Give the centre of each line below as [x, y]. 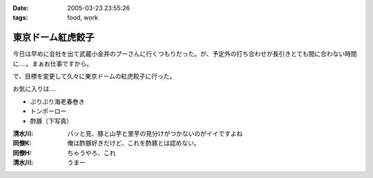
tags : [20, 18]
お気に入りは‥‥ [35, 89]
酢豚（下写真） [51, 121]
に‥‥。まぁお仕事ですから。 [53, 63]
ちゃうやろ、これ [92, 152]
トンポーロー [48, 111]
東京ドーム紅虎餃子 [54, 38]
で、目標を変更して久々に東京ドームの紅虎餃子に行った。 [94, 77]
